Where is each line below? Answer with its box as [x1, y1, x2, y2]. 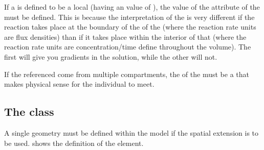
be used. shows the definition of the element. [4, 137, 144, 148]
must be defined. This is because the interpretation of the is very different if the [4, 11, 255, 22]
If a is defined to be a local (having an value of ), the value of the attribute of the [4, 2, 260, 12]
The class [4, 104, 54, 119]
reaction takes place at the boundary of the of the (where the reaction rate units [4, 21, 256, 32]
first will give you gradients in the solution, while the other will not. [4, 51, 217, 62]
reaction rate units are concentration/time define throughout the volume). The [4, 41, 251, 52]
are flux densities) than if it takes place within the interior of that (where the [4, 31, 247, 42]
